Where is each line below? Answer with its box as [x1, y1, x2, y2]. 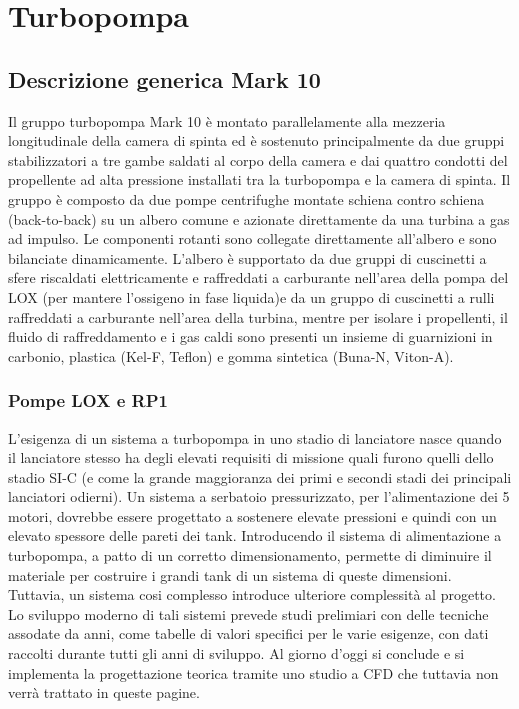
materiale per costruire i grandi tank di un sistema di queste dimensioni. [8, 564, 452, 585]
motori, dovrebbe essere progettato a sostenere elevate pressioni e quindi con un [8, 505, 497, 526]
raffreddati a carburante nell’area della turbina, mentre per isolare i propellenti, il [8, 306, 508, 327]
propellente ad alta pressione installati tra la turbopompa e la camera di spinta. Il [8, 169, 511, 190]
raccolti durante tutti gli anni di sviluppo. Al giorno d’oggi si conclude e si [8, 643, 465, 664]
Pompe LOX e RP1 [8, 388, 168, 413]
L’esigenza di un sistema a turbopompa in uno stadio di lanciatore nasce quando [8, 427, 502, 448]
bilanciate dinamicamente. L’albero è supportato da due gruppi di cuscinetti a [8, 247, 487, 268]
